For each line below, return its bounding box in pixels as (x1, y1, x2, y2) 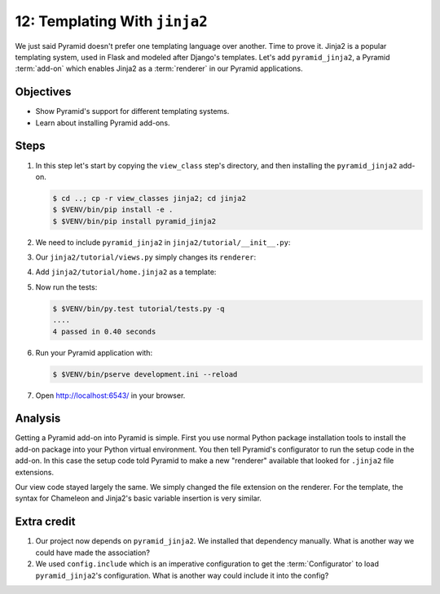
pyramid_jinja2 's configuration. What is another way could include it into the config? (35, 570, 329, 580)
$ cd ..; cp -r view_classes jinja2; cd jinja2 (52, 194, 246, 203)
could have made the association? (35, 548, 151, 557)
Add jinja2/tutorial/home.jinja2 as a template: (35, 267, 217, 277)
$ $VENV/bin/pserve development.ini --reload (52, 369, 238, 378)
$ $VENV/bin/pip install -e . (52, 205, 174, 215)
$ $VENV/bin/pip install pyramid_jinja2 (52, 216, 216, 225)
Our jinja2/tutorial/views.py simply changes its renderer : (35, 252, 257, 262)
